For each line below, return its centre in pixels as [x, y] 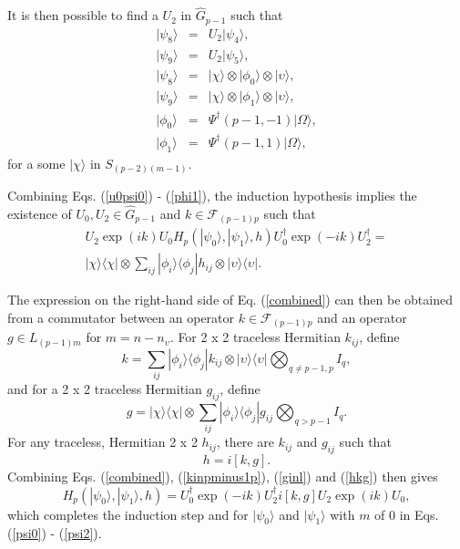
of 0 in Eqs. [407, 514]
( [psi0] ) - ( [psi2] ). [55, 533]
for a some [36, 163]
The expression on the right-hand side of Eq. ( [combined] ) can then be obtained [230, 300]
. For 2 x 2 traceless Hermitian [255, 337]
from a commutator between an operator [121, 317]
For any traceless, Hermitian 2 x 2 [102, 442]
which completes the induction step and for [128, 514]
